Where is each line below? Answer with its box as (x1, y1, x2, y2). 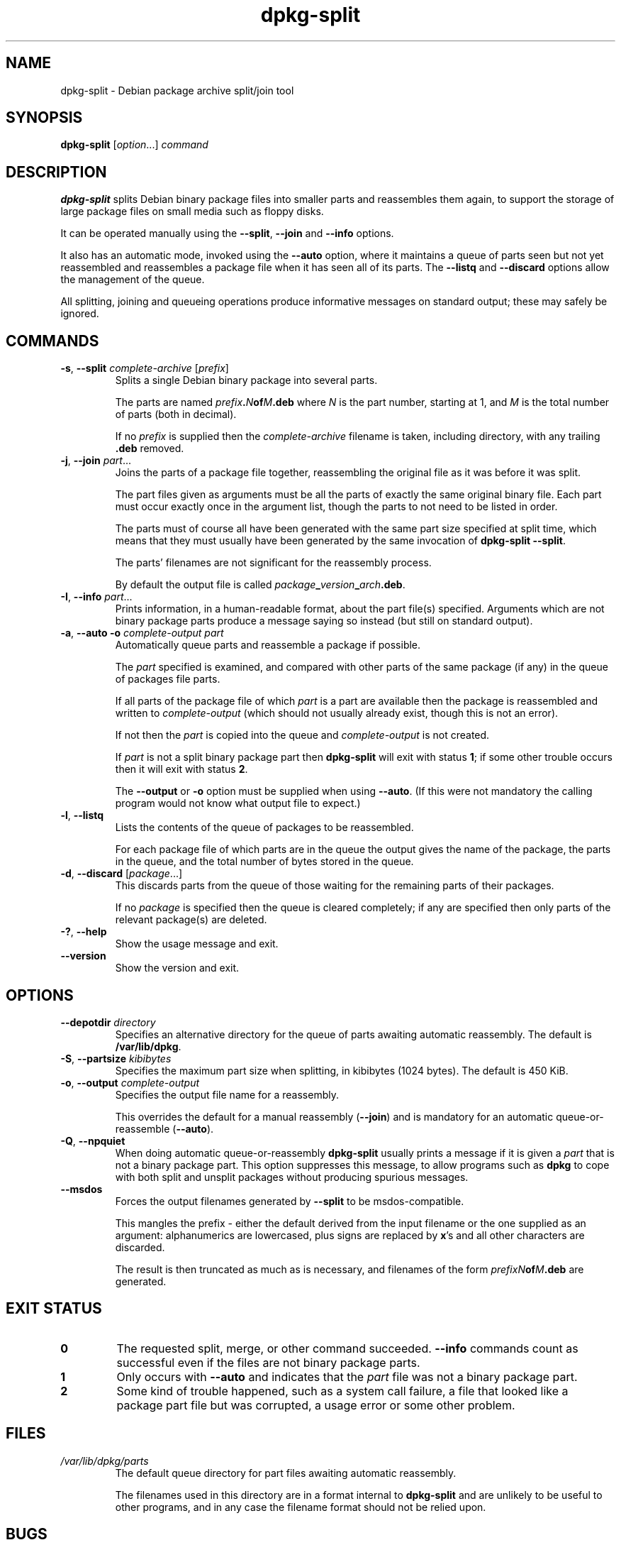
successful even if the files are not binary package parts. (116, 1355, 420, 1370)
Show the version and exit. (115, 962, 240, 974)
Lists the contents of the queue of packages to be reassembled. (115, 821, 414, 834)
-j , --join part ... (60, 454, 132, 467)
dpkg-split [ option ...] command (60, 138, 208, 151)
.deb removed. (115, 442, 184, 455)
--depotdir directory (60, 1016, 156, 1028)
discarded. (115, 1241, 165, 1253)
